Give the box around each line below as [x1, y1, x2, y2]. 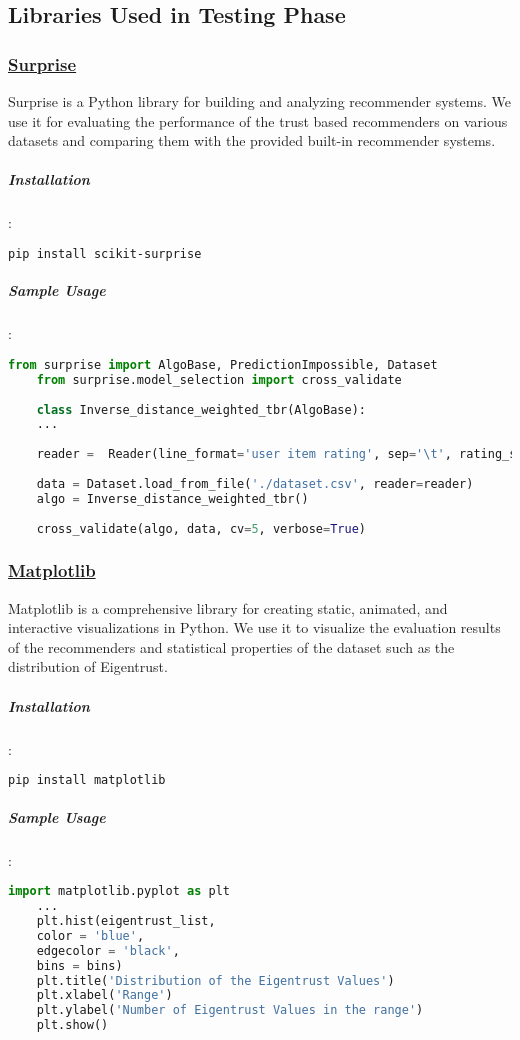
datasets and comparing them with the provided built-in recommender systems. [8, 130, 496, 151]
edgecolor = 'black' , [36, 943, 180, 958]
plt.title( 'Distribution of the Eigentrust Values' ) [36, 973, 395, 988]
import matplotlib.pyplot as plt [8, 884, 230, 899]
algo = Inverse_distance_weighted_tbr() [36, 491, 309, 506]
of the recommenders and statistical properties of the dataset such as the [8, 636, 455, 657]
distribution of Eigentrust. [8, 656, 168, 677]
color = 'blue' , [36, 928, 145, 943]
